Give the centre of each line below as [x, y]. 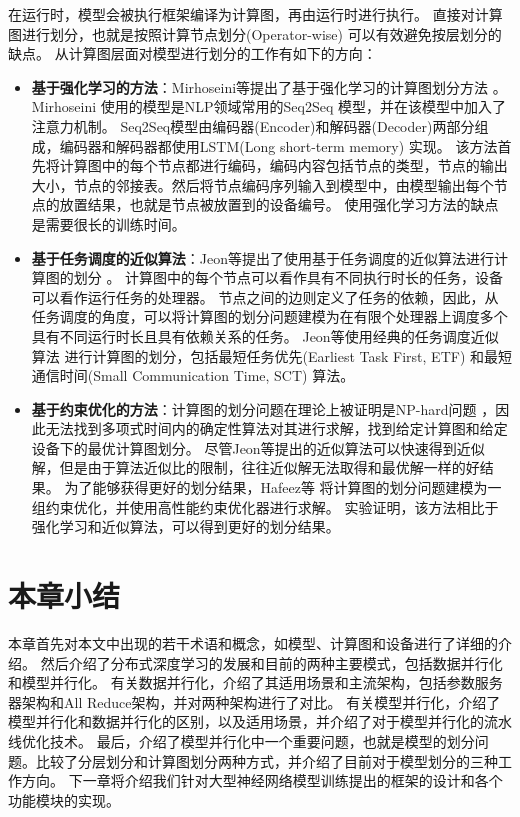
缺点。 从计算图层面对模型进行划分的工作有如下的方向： [192, 53]
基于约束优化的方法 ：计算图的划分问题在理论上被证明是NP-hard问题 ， [263, 408]
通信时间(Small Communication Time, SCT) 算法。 [193, 375]
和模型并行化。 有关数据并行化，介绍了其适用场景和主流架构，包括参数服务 [255, 682]
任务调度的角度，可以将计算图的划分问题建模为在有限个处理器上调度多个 [269, 316]
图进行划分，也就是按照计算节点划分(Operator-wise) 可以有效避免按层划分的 [255, 33]
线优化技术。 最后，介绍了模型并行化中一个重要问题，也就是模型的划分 [241, 740]
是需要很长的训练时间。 [108, 223]
